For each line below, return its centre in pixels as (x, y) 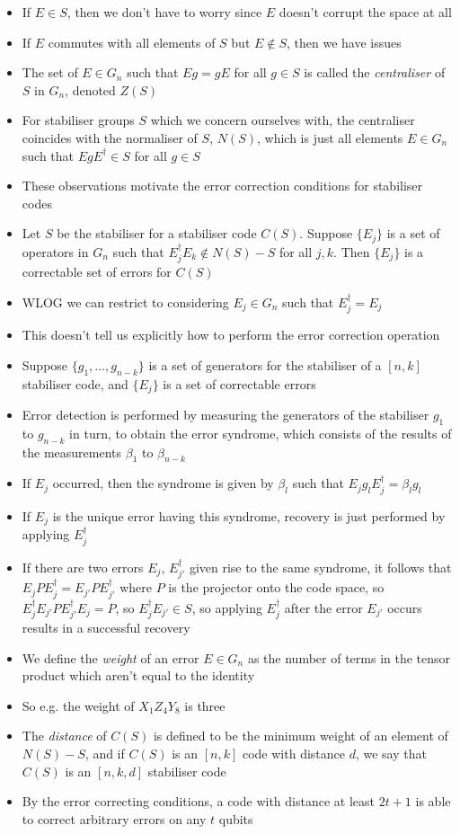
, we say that (391, 753)
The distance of (64, 736)
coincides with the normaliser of (110, 137)
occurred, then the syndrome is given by (163, 483)
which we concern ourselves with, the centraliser (283, 120)
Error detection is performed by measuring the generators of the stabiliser (226, 415)
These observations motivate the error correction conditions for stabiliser (222, 186)
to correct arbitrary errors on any (114, 818)
